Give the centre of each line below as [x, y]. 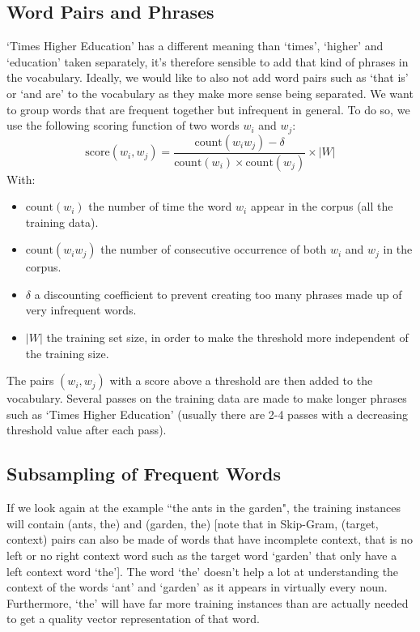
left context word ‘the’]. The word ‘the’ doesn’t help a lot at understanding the [203, 571]
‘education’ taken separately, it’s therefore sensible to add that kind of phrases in [208, 61]
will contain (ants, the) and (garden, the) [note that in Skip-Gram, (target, [193, 523]
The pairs [30, 380]
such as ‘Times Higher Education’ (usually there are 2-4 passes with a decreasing [207, 414]
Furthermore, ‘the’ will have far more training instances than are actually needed [208, 602]
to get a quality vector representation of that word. [133, 619]
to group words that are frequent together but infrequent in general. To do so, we [208, 109]
